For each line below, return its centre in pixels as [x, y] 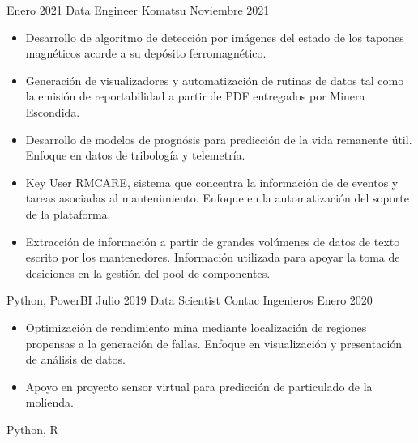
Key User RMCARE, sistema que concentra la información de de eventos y [212, 182]
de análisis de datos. [75, 359]
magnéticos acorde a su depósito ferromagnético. [146, 53]
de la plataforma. [68, 213]
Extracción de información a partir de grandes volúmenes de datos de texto [213, 241]
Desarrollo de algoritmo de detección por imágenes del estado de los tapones [215, 37]
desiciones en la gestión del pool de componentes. [148, 273]
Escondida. [53, 111]
